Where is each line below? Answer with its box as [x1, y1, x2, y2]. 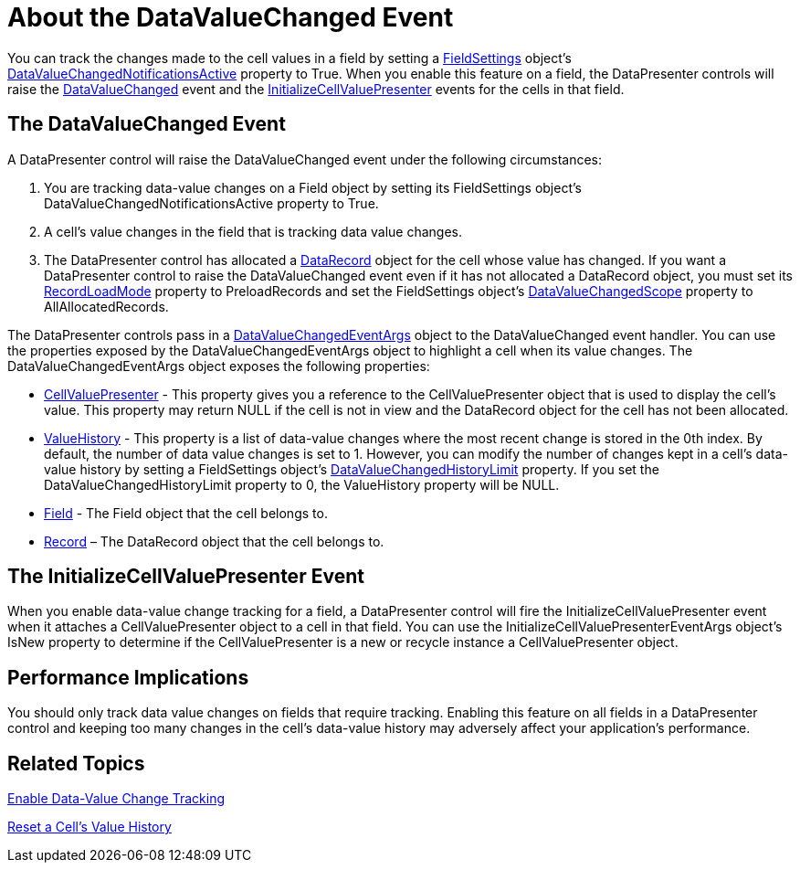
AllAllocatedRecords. [44, 298, 169, 314]
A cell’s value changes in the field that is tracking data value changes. [44, 223, 462, 239]
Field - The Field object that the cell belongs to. [44, 504, 328, 521]
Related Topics [7, 751, 145, 775]
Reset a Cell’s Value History [7, 819, 172, 835]
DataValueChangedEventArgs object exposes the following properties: [7, 357, 430, 374]
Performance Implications [7, 665, 249, 689]
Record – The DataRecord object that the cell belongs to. [44, 533, 384, 549]
